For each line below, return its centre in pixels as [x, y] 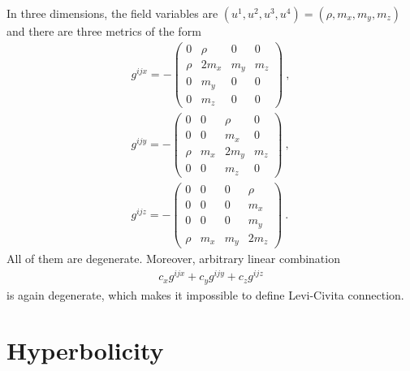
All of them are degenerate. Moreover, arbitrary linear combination [173, 259]
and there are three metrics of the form [104, 31]
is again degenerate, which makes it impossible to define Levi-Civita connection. [205, 294]
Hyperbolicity [85, 350]
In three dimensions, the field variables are [112, 13]
